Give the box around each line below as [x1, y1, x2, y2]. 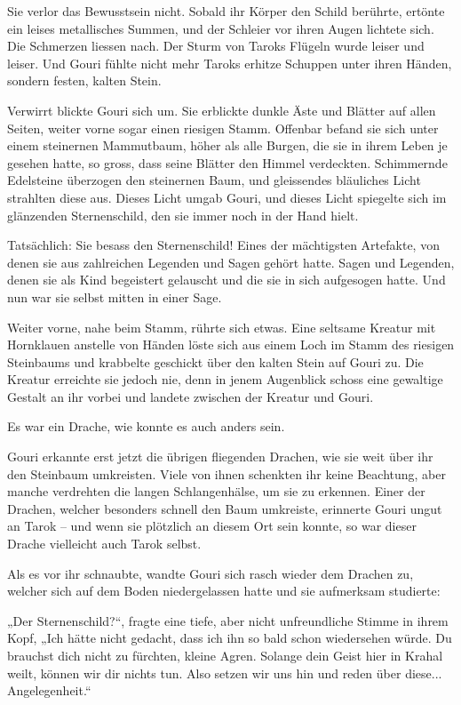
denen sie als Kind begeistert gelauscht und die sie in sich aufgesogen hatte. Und [7, 270, 446, 289]
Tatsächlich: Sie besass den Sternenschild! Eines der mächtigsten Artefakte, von [7, 236, 440, 254]
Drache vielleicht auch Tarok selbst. [7, 534, 202, 553]
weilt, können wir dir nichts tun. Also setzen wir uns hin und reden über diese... [7, 663, 442, 682]
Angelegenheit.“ [7, 681, 91, 700]
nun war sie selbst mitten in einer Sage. [7, 287, 222, 306]
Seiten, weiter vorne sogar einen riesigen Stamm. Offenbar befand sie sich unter [7, 118, 439, 137]
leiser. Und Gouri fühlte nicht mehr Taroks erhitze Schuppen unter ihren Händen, [7, 53, 452, 72]
